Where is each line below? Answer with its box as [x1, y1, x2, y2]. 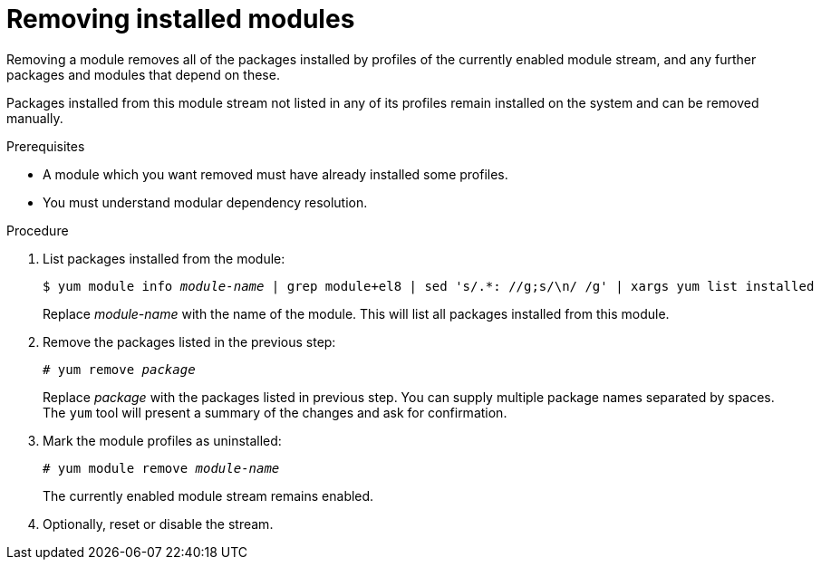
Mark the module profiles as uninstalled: [43, 432, 282, 448]
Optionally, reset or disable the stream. [43, 515, 274, 532]
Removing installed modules [6, 4, 355, 34]
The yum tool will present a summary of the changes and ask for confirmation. [43, 404, 507, 420]
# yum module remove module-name [43, 460, 280, 476]
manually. [6, 110, 63, 126]
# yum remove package [43, 361, 196, 377]
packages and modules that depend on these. [6, 66, 280, 82]
